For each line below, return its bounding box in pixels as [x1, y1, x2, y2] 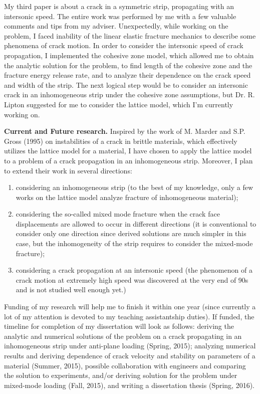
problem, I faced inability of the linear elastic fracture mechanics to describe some [4, 30, 256, 41]
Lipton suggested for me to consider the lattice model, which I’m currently [4, 99, 233, 109]
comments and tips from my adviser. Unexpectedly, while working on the [4, 21, 228, 31]
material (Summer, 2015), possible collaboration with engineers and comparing [4, 360, 246, 370]
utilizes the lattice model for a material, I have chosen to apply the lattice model [4, 145, 252, 156]
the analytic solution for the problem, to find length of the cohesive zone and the [4, 60, 252, 70]
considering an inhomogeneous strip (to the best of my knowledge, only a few [16, 182, 253, 192]
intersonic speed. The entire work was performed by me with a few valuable [4, 11, 236, 21]
